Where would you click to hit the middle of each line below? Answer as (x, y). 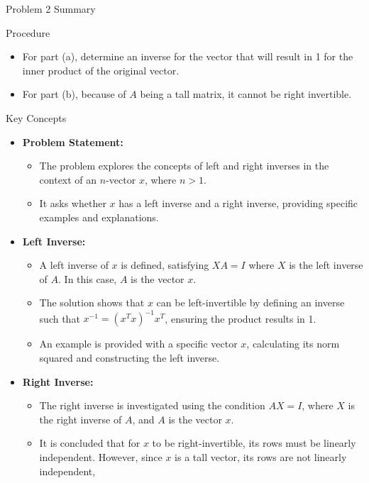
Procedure (28, 32)
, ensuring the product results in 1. (241, 318)
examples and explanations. (99, 217)
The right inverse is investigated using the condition (152, 405)
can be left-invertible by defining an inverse (250, 302)
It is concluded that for (90, 443)
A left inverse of (74, 265)
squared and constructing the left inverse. (130, 357)
